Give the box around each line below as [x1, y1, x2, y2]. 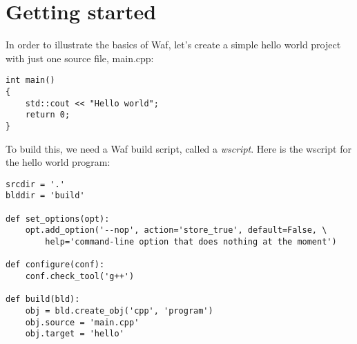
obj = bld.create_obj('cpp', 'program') [25, 306, 213, 316]
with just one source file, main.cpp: [6, 50, 154, 65]
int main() [6, 75, 55, 86]
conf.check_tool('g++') [25, 271, 135, 282]
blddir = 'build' [6, 191, 85, 201]
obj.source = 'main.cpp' [25, 317, 139, 327]
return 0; [25, 110, 70, 120]
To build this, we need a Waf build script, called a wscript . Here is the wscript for [6, 141, 351, 155]
